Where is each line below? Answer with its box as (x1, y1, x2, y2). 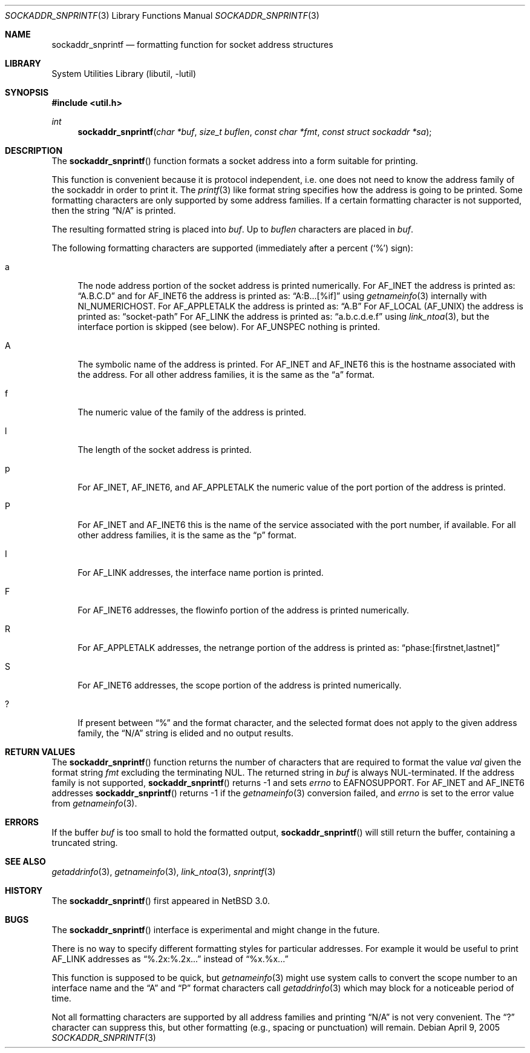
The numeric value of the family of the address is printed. (77, 407, 307, 417)
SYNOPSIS (5, 87, 49, 97)
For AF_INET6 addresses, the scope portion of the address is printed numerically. (77, 680, 402, 690)
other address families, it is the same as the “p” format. (77, 530, 296, 540)
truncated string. (51, 837, 118, 848)
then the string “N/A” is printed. (51, 205, 176, 216)
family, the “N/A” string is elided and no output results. (77, 728, 293, 738)
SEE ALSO (5, 856, 46, 866)
